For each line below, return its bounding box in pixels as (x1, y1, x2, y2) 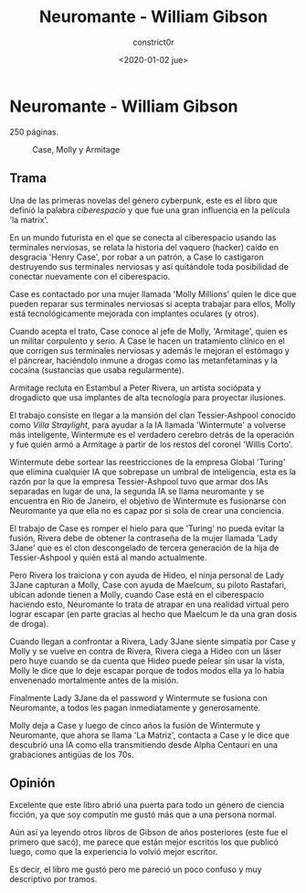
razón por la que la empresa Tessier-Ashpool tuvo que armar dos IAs (9, 475, 269, 486)
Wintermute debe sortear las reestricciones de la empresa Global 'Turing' (9, 456, 286, 467)
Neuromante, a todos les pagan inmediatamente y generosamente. (9, 702, 261, 713)
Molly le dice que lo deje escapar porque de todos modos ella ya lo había (9, 664, 285, 675)
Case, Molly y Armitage (32, 144, 121, 154)
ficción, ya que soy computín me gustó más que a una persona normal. (9, 809, 277, 820)
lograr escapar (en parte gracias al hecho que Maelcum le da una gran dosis (9, 608, 298, 619)
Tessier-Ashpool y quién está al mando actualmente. (9, 551, 207, 563)
